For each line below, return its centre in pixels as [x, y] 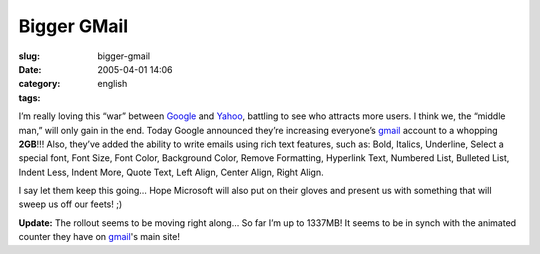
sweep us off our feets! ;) [70, 204]
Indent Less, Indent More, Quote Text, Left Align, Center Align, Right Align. [171, 172]
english [112, 84]
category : [39, 84]
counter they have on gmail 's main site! [99, 237]
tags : [29, 97]
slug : [29, 56]
